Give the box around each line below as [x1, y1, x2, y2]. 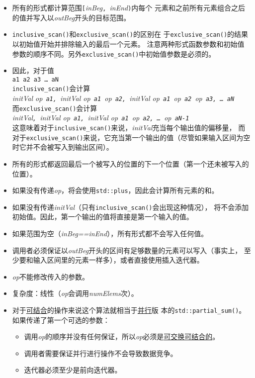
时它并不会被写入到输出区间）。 [12, 142, 113, 152]
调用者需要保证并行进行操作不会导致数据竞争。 [24, 348, 177, 358]
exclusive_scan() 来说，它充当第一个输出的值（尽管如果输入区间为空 [26, 132, 251, 142]
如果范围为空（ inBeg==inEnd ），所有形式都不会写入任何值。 [12, 228, 208, 239]
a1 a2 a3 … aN [12, 76, 59, 83]
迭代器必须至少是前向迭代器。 [24, 365, 122, 375]
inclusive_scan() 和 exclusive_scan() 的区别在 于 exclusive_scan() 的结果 [12, 29, 249, 39]
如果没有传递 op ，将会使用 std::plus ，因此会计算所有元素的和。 [12, 185, 219, 195]
